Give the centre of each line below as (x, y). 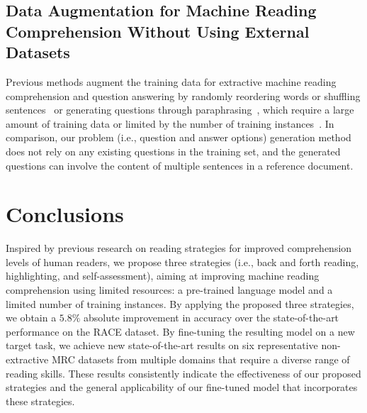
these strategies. (40, 401)
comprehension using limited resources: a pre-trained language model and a (169, 290)
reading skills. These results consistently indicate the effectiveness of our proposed (183, 373)
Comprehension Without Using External (158, 31)
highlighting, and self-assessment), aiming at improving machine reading (163, 276)
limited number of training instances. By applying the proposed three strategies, (180, 303)
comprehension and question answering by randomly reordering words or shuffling (183, 95)
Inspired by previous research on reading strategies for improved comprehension (179, 248)
